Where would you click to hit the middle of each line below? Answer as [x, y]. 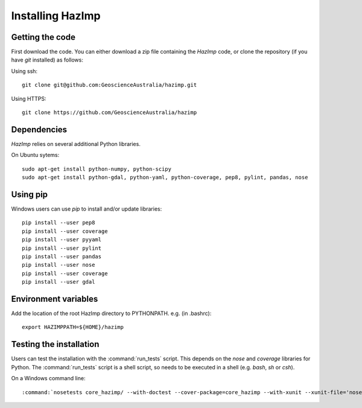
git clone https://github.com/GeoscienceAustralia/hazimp [110, 113]
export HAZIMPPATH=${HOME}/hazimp [73, 327]
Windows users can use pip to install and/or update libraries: [87, 209]
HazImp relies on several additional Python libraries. [76, 144]
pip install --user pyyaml [62, 240]
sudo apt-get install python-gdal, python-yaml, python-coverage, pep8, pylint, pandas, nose [165, 177]
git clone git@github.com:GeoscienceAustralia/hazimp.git [110, 85]
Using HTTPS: [29, 98]
